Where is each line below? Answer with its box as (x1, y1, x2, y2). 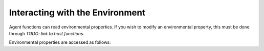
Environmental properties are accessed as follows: (9, 39, 111, 45)
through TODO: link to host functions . (9, 30, 85, 36)
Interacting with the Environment (9, 7, 146, 18)
